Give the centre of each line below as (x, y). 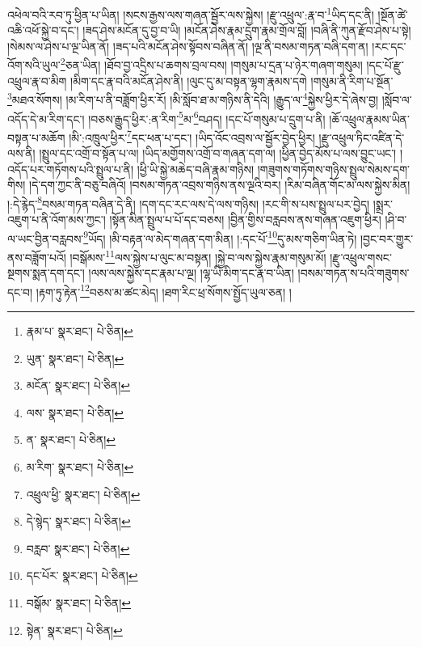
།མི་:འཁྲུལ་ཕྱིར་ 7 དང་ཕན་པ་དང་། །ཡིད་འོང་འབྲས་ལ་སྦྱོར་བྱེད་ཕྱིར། (192, 136)
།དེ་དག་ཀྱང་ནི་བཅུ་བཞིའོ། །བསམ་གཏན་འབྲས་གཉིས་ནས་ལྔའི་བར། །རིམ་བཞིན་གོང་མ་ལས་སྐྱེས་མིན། (220, 185)
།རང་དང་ (389, 46)
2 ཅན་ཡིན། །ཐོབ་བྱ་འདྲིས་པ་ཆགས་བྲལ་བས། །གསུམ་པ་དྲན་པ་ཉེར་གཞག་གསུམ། (211, 64)
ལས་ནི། (21, 153)
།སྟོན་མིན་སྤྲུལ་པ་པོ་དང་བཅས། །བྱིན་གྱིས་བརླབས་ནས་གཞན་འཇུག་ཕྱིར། (245, 220)
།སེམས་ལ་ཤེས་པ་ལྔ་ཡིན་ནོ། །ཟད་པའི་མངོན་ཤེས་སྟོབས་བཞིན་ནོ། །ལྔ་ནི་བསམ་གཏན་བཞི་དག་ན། (188, 46)
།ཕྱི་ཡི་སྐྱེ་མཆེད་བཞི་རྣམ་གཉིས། (196, 169)
